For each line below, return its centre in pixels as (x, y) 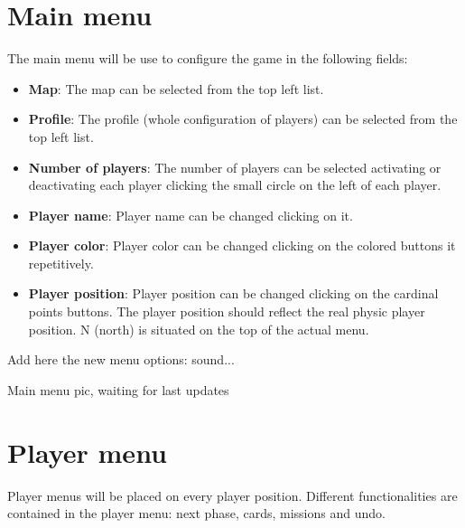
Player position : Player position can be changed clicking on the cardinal (233, 293)
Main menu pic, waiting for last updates (118, 389)
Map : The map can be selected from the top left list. (176, 88)
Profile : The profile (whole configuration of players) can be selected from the (243, 119)
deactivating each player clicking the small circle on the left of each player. (235, 185)
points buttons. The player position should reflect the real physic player (227, 311)
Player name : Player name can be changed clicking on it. (191, 215)
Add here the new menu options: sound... (121, 359)
